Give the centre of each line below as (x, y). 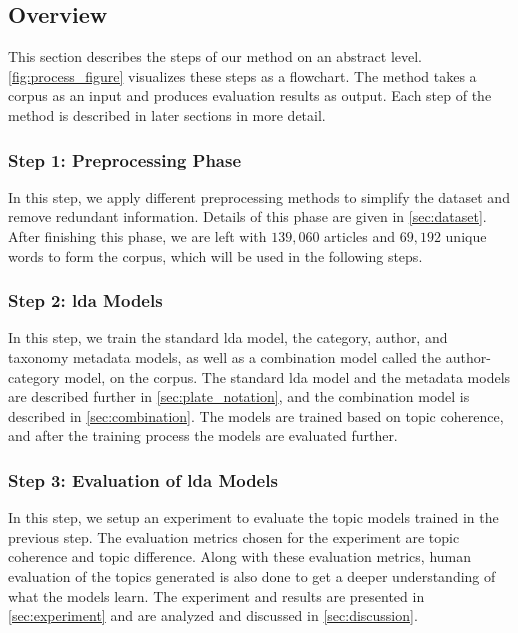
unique (466, 235)
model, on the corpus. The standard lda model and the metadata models (287, 376)
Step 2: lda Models (85, 300)
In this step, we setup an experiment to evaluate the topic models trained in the (253, 517)
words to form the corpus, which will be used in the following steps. (215, 255)
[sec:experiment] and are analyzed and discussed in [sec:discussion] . (213, 615)
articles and (359, 235)
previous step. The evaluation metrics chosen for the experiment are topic (234, 536)
